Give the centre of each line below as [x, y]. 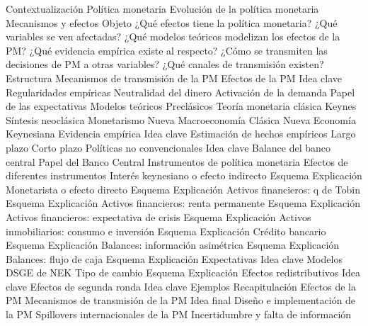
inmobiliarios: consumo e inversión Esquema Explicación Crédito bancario [166, 231]
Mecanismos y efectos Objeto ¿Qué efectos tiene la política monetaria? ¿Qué [172, 22]
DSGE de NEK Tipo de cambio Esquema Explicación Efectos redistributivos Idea [183, 272]
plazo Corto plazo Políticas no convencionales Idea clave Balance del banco [168, 147]
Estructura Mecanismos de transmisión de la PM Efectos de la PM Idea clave [174, 78]
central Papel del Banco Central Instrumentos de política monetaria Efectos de [177, 161]
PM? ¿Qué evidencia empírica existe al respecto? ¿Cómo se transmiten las [167, 50]
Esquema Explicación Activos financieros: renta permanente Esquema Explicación [183, 203]
